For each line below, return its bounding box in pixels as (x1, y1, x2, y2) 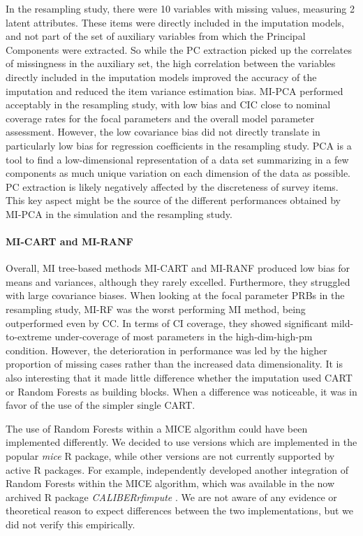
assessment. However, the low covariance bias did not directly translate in (6, 124, 320, 139)
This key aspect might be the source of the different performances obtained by (6, 193, 341, 208)
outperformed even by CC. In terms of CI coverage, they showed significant (6, 315, 328, 330)
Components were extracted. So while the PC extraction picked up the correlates (6, 42, 352, 57)
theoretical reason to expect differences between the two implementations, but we (6, 503, 354, 518)
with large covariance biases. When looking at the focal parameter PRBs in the (6, 288, 345, 303)
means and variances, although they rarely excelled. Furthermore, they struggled (6, 274, 350, 289)
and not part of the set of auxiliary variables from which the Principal (6, 29, 306, 43)
